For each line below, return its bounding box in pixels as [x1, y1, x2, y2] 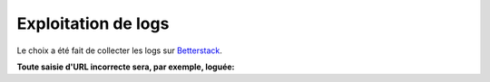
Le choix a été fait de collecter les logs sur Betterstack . [16, 45, 222, 56]
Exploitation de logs [16, 14, 170, 33]
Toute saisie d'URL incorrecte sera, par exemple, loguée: [16, 61, 235, 72]
